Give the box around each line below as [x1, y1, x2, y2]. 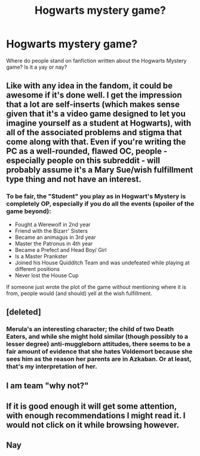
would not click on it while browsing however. [6, 419, 180, 430]
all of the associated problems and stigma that [6, 127, 182, 138]
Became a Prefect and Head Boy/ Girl [14, 246, 107, 253]
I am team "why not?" [6, 381, 89, 391]
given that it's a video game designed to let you [6, 109, 186, 119]
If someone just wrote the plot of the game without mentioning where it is [6, 283, 187, 290]
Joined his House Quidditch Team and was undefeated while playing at [14, 259, 190, 266]
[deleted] [6, 307, 42, 317]
